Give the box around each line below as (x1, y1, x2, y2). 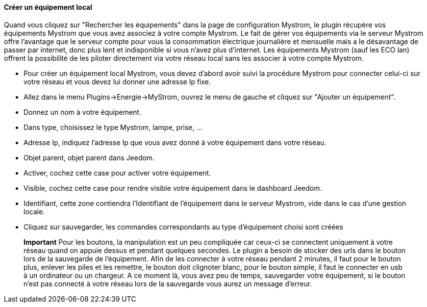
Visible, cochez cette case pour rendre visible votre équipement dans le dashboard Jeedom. (24, 183, 322, 192)
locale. (24, 207, 45, 216)
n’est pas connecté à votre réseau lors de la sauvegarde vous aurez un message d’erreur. (24, 279, 312, 288)
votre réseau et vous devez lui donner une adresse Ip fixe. (24, 77, 211, 86)
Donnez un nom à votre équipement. (24, 107, 141, 116)
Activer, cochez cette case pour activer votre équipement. (24, 168, 211, 177)
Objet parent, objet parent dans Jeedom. (24, 153, 155, 162)
